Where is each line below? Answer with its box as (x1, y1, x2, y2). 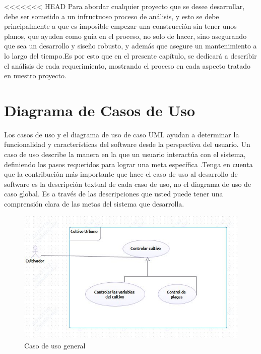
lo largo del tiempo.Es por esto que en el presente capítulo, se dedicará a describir (4, 50, 257, 61)
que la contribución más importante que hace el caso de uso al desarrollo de (4, 169, 238, 179)
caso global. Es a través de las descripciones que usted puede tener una (4, 188, 223, 199)
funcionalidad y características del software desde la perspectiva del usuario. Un (4, 139, 250, 149)
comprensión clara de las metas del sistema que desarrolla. (4, 198, 184, 209)
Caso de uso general (24, 340, 86, 350)
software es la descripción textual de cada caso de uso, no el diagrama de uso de (4, 178, 251, 189)
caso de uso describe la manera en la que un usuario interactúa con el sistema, (4, 149, 246, 160)
